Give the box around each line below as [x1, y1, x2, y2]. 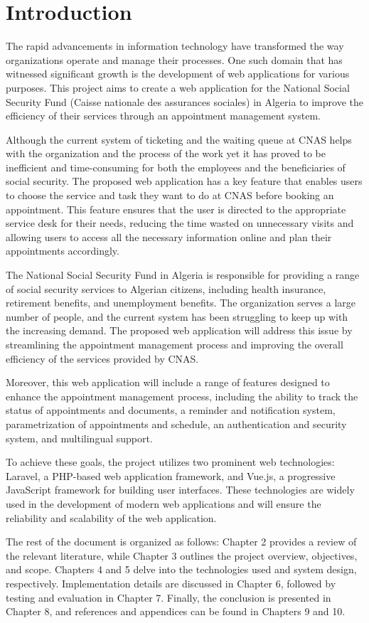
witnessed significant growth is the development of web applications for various [6, 66, 350, 81]
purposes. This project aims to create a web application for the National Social [6, 80, 350, 95]
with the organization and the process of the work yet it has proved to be [6, 146, 326, 161]
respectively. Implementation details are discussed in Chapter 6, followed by [6, 575, 336, 590]
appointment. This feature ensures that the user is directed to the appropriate [6, 201, 346, 216]
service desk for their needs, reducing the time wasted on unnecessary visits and [6, 215, 354, 230]
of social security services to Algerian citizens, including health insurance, [6, 281, 326, 296]
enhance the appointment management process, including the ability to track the [6, 388, 358, 403]
